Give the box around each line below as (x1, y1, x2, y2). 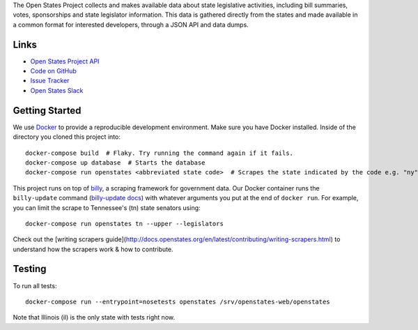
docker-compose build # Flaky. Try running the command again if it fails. (25, 149, 294, 157)
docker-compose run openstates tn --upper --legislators (25, 220, 224, 227)
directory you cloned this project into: (13, 133, 121, 141)
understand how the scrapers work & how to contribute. (13, 245, 173, 253)
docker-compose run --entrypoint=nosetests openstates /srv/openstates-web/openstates (25, 297, 330, 306)
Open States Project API (30, 57, 100, 66)
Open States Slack (30, 86, 84, 94)
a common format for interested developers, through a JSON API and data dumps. (13, 20, 249, 29)
